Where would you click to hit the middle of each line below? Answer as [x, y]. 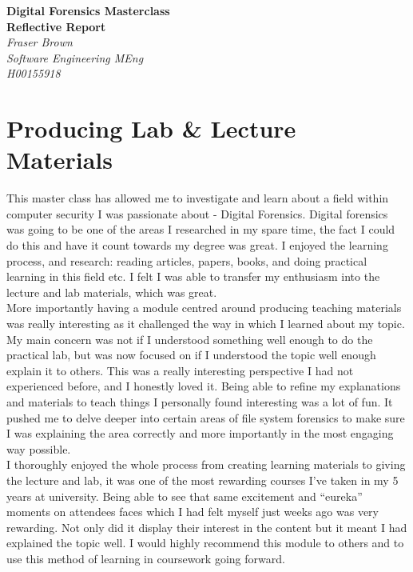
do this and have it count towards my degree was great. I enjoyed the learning [197, 245]
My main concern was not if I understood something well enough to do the [190, 339]
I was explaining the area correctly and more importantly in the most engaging [200, 433]
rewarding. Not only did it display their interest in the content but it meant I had [207, 527]
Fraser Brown [40, 42]
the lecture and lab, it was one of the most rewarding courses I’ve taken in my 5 [203, 480]
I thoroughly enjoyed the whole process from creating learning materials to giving [206, 464]
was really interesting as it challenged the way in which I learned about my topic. [206, 324]
